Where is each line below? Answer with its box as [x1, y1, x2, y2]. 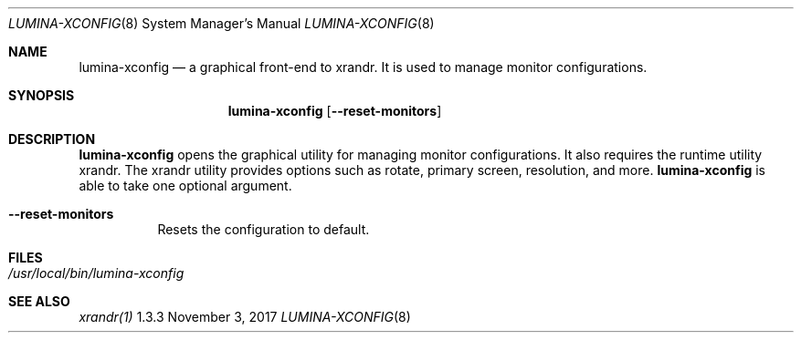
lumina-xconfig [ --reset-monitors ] [227, 103, 442, 118]
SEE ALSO [8, 294, 70, 309]
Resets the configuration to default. [157, 222, 370, 237]
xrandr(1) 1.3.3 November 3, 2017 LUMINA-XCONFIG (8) [79, 309, 411, 325]
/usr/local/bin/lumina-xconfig [8, 265, 184, 281]
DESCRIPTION [8, 131, 96, 147]
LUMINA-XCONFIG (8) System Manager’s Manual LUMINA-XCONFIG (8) [8, 15, 435, 31]
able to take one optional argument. [79, 178, 292, 193]
